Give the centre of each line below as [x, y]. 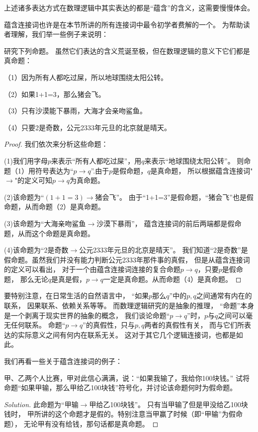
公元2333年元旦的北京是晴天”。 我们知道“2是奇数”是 [164, 250]
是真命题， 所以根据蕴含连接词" [202, 170]
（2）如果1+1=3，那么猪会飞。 [55, 94]
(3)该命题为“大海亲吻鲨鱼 [45, 223]
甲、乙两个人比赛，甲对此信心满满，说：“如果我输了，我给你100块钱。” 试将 [127, 378]
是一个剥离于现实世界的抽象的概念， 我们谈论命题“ [87, 315]
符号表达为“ [54, 170]
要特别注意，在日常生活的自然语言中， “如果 [77, 296]
